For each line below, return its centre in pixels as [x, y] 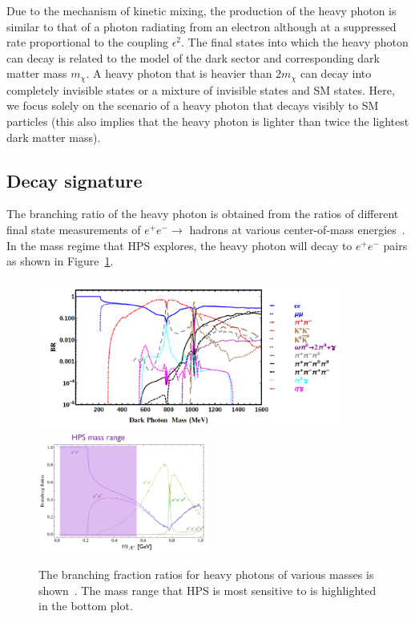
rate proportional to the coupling [87, 42]
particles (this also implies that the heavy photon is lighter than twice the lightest [208, 121]
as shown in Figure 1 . [60, 261]
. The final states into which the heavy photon [295, 42]
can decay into [336, 73]
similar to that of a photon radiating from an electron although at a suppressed [201, 26]
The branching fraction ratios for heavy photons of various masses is [206, 574]
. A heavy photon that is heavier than [179, 73]
